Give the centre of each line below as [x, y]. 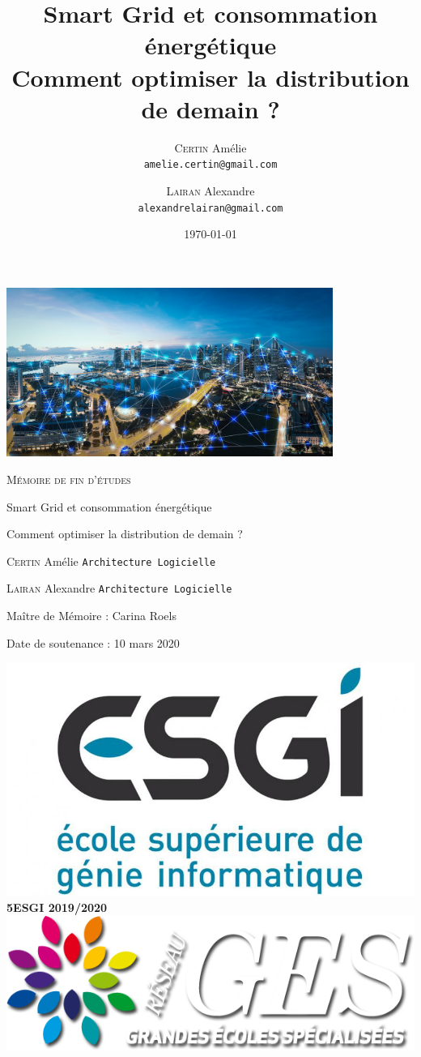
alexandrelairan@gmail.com [210, 208]
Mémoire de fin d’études [69, 479]
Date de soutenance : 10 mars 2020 [93, 642]
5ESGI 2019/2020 [57, 907]
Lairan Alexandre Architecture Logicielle [119, 588]
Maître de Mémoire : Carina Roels [91, 616]
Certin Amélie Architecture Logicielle [111, 561]
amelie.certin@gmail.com [210, 165]
